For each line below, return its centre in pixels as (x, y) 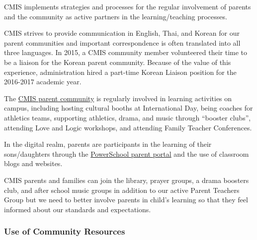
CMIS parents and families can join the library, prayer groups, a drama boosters (127, 180)
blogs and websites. (33, 163)
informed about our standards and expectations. (78, 209)
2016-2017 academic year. (43, 82)
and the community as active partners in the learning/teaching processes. (116, 16)
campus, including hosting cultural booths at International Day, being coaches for (128, 108)
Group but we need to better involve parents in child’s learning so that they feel (126, 200)
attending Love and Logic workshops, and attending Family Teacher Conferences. (128, 127)
